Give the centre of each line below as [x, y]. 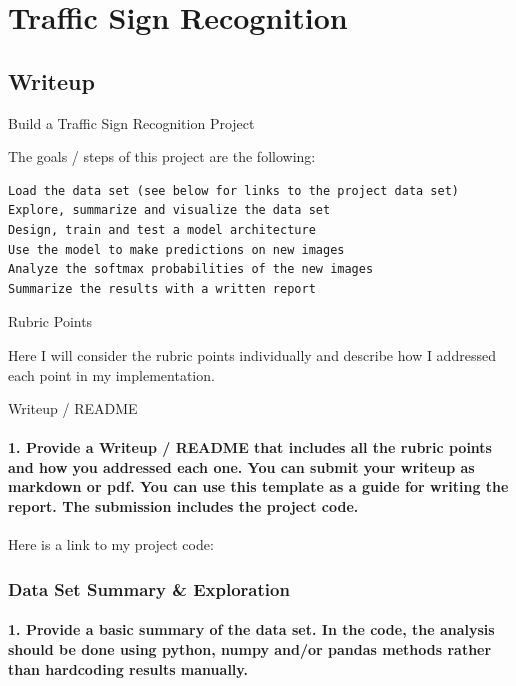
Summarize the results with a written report [162, 288]
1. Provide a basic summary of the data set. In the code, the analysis [251, 629]
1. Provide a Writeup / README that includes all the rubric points [250, 447]
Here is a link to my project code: [111, 544]
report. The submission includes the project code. [183, 506]
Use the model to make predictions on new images [176, 249]
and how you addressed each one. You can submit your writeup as [241, 466]
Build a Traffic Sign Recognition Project [131, 122]
